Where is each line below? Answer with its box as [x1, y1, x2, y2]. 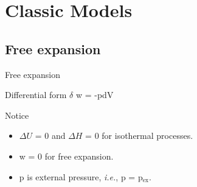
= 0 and [35, 129, 66, 142]
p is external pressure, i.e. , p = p [19, 170, 143, 183]
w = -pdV [75, 88, 114, 101]
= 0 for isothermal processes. [85, 129, 193, 142]
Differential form [5, 88, 67, 101]
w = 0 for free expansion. [19, 149, 114, 162]
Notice [5, 108, 29, 121]
